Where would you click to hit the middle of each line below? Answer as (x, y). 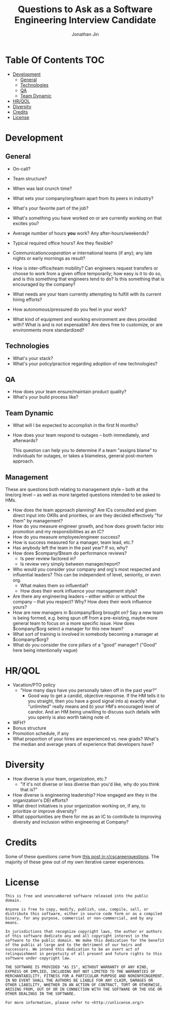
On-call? (22, 169)
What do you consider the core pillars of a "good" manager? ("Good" (85, 645)
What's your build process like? (45, 397)
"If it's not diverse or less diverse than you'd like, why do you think (90, 784)
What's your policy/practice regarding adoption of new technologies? (85, 364)
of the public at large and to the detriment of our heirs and (74, 945)
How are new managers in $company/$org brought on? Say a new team (88, 612)
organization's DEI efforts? (40, 800)
